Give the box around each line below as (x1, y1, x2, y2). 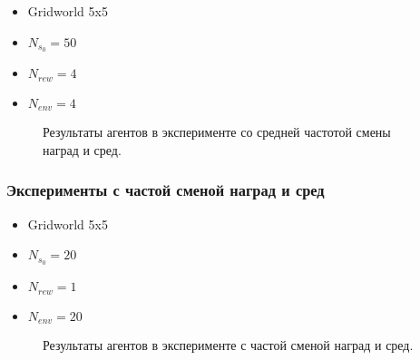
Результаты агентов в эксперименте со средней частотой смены (43, 122, 391, 141)
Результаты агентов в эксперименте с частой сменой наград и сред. (43, 336, 414, 355)
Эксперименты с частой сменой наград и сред (6, 179, 325, 201)
